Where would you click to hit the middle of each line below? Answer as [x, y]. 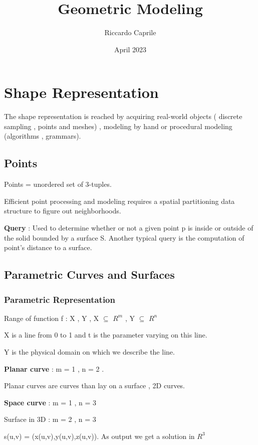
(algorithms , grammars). [43, 136]
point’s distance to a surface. [48, 247]
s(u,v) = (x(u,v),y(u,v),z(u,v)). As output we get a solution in [99, 436]
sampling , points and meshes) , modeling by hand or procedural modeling [118, 126]
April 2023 [130, 49]
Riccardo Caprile [130, 32]
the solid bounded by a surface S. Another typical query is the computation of [124, 237]
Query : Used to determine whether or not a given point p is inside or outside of [129, 228]
